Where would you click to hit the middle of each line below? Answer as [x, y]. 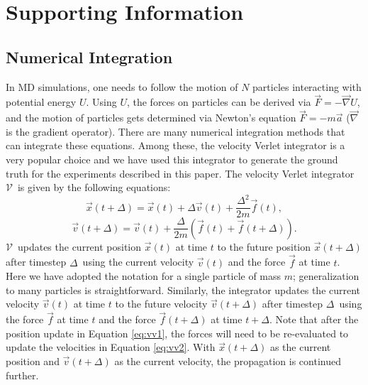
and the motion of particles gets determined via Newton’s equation [151, 118]
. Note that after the [314, 319]
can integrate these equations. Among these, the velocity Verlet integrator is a [175, 145]
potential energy [41, 102]
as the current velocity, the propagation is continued [228, 360]
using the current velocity [138, 262]
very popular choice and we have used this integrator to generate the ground [172, 159]
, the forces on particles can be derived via [219, 102]
